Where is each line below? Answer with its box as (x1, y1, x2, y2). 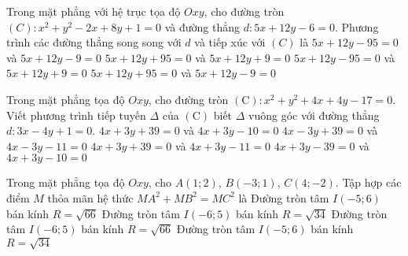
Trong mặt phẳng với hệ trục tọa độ (6, 3, 181, 19)
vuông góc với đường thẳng (248, 106, 380, 123)
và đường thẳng (164, 18, 240, 35)
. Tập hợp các (335, 174, 402, 191)
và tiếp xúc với (194, 34, 266, 50)
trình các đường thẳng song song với (6, 34, 182, 50)
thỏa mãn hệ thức (47, 189, 134, 206)
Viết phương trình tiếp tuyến (6, 106, 146, 123)
